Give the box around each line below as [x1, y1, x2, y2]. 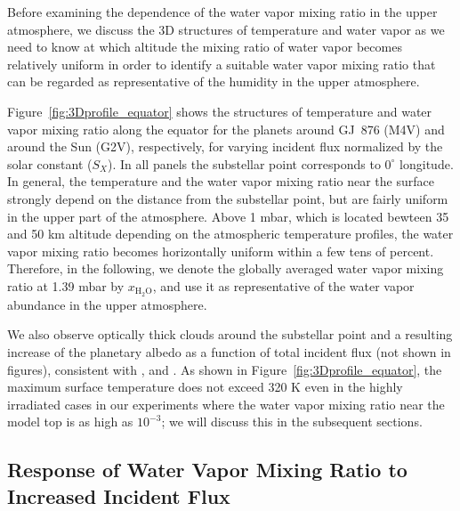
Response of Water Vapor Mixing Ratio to [7, 456, 408, 483]
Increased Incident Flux [7, 482, 230, 509]
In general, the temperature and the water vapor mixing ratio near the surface [7, 172, 434, 191]
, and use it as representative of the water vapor [152, 276, 415, 295]
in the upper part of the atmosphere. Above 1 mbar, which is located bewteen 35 [7, 207, 449, 225]
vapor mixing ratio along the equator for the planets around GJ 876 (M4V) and [7, 119, 445, 138]
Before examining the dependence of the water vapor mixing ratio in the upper [7, 3, 438, 20]
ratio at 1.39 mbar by [7, 276, 125, 295]
